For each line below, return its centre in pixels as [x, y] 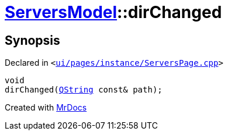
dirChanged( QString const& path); [84, 90]
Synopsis [32, 40]
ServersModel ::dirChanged [113, 12]
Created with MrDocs [46, 108]
